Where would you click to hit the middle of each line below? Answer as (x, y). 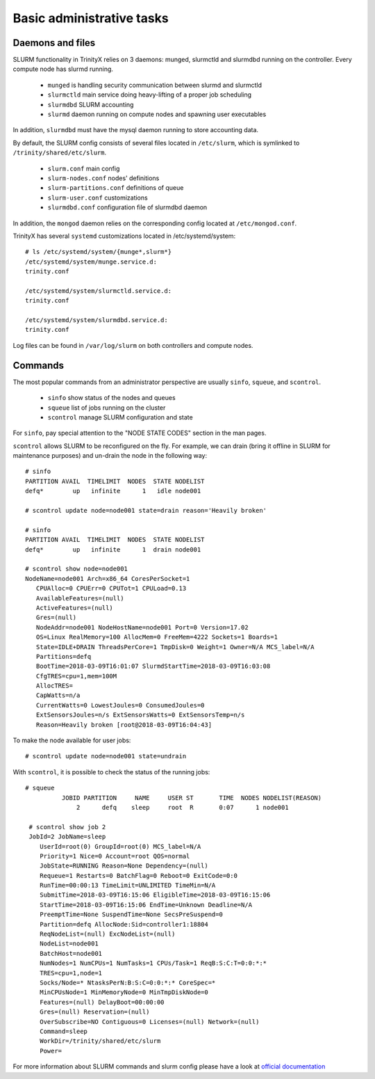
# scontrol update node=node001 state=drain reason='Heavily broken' (146, 511)
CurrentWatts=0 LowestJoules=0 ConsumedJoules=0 (120, 705)
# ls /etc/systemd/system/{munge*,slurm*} (99, 252)
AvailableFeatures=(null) (80, 598)
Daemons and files (54, 43)
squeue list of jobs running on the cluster (107, 408)
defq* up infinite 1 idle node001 (113, 491)
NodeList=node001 (69, 944)
